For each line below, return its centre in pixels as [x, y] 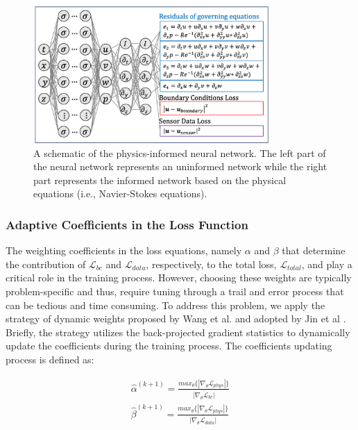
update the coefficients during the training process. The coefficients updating [169, 346]
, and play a [327, 264]
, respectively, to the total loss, [211, 264]
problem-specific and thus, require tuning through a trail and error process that [175, 291]
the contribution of [46, 264]
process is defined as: [50, 359]
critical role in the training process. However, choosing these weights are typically [179, 278]
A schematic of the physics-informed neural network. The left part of [180, 152]
